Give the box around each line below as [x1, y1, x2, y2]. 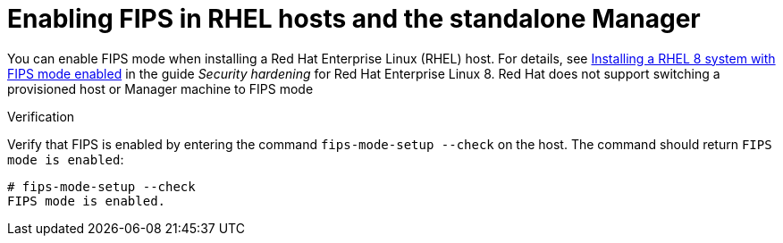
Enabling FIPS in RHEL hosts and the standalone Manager [7, 4, 701, 34]
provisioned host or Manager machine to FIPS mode [7, 80, 314, 96]
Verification [7, 108, 75, 124]
